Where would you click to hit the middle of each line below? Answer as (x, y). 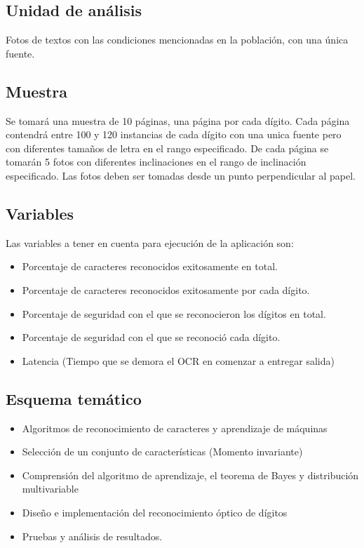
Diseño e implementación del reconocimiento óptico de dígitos (155, 512)
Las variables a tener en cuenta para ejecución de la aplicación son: (150, 242)
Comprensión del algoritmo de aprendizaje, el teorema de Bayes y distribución (190, 475)
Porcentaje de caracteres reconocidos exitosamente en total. (150, 266)
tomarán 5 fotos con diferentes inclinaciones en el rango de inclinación (156, 162)
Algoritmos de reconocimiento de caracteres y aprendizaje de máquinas (175, 428)
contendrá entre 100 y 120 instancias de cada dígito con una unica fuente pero (174, 134)
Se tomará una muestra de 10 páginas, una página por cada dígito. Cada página (178, 120)
